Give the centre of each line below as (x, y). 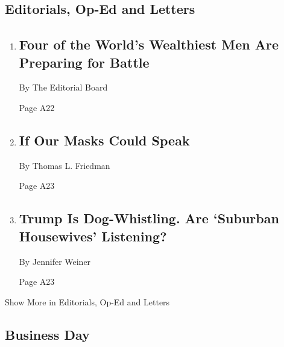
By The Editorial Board (63, 87)
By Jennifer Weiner (55, 261)
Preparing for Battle (84, 62)
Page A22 (37, 107)
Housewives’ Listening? (93, 236)
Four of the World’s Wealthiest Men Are (149, 44)
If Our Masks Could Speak (104, 140)
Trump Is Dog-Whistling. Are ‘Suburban (149, 218)
